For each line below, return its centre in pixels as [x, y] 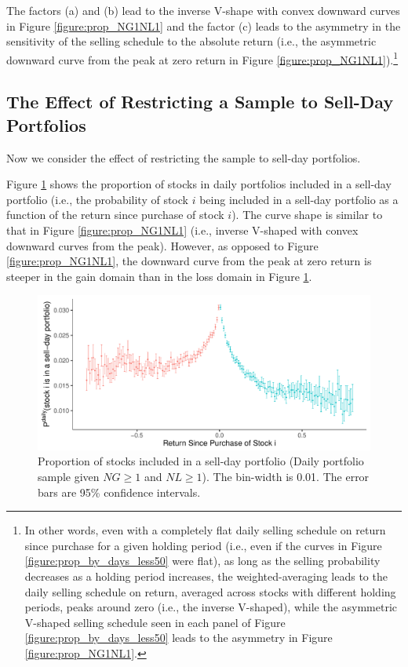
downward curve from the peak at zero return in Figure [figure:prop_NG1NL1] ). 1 [202, 58]
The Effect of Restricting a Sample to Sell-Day [200, 102]
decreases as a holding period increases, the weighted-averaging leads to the [206, 576]
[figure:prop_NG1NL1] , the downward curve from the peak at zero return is [189, 261]
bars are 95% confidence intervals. [119, 492]
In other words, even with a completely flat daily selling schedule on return [205, 530]
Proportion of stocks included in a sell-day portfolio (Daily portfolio [201, 461]
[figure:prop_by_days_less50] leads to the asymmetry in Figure [178, 638]
